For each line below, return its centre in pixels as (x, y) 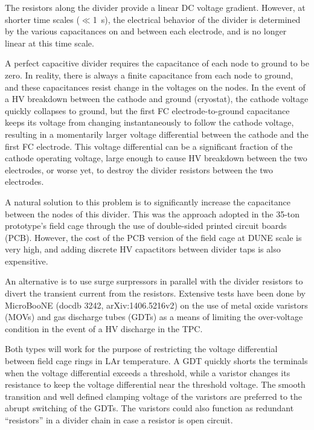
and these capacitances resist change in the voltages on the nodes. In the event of (155, 87)
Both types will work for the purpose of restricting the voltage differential (141, 349)
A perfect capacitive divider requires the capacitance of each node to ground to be (157, 63)
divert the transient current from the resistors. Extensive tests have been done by (155, 293)
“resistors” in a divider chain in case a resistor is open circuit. (119, 420)
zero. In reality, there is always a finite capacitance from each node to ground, (149, 75)
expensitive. (27, 261)
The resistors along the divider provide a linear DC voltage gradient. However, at (155, 7)
